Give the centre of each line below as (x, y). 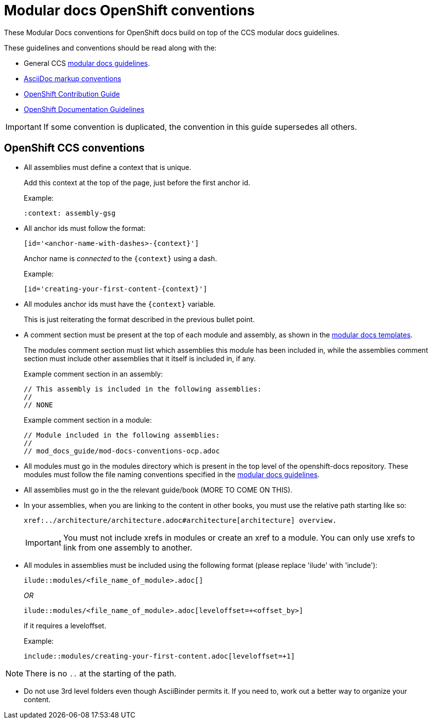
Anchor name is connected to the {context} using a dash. (120, 258)
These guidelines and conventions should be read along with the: (110, 48)
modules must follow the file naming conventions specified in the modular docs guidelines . (172, 474)
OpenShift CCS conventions (74, 148)
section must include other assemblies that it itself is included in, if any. (140, 358)
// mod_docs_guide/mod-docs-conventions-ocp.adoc (122, 451)
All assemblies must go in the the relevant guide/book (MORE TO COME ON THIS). (158, 490)
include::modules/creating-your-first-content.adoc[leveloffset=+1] (159, 656)
